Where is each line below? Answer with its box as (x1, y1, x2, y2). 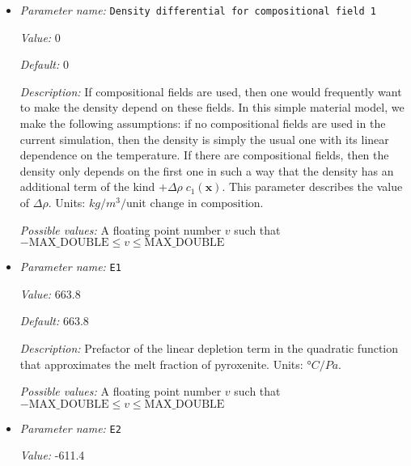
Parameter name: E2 (19, 419, 121, 436)
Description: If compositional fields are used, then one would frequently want (19, 83, 402, 100)
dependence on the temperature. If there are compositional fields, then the (19, 146, 389, 163)
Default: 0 (19, 56, 69, 73)
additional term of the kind (19, 178, 155, 195)
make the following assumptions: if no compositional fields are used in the (19, 115, 386, 132)
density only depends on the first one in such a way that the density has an (19, 162, 394, 179)
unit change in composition (125, 198, 261, 210)
